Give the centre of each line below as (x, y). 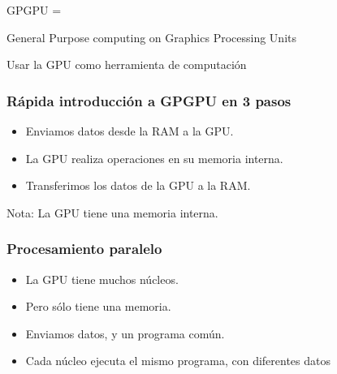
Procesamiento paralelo (84, 249)
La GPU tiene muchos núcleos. (102, 279)
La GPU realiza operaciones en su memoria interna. (154, 158)
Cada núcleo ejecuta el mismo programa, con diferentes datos (178, 361)
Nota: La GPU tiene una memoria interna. (112, 212)
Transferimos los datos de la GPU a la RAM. (138, 185)
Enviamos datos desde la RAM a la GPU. (130, 131)
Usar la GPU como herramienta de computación (127, 64)
